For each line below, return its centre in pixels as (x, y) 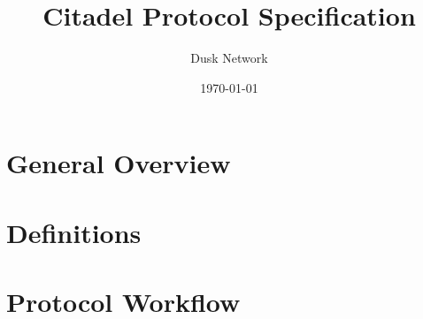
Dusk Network (229, 58)
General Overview (119, 163)
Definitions (74, 232)
